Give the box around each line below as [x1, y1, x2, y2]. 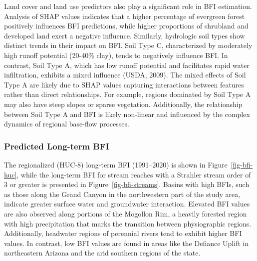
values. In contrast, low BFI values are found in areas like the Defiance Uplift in [4, 237, 249, 248]
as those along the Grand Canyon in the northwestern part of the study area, [4, 188, 241, 199]
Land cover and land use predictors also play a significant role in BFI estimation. [4, 1, 252, 11]
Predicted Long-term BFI [4, 139, 109, 152]
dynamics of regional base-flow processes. [4, 118, 129, 129]
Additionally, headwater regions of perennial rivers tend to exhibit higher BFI [4, 228, 242, 238]
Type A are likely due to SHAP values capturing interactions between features [4, 79, 244, 89]
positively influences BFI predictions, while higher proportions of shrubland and [4, 20, 249, 31]
